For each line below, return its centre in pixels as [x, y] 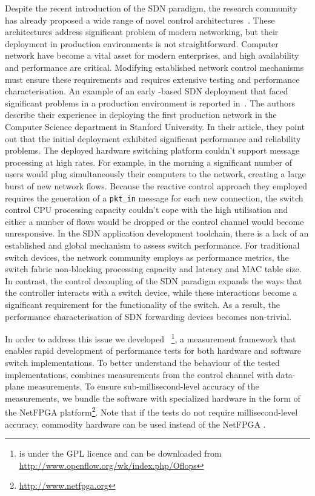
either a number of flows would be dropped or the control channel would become [154, 221]
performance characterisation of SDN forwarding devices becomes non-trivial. [148, 316]
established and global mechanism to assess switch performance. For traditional [152, 245]
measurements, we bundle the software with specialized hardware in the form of [153, 398]
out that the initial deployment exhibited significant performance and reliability [153, 138]
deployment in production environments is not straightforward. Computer [142, 43]
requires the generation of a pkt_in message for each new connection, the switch [154, 197]
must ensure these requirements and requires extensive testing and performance [152, 79]
